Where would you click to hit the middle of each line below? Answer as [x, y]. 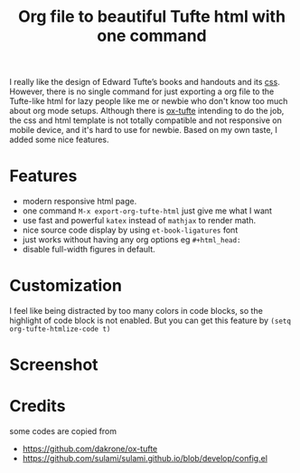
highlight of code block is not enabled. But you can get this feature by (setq [150, 321]
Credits [37, 407]
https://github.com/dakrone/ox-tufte [90, 449]
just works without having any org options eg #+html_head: [131, 240]
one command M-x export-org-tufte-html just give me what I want [147, 211]
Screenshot [54, 365]
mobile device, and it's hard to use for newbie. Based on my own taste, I [144, 130]
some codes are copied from [63, 431]
